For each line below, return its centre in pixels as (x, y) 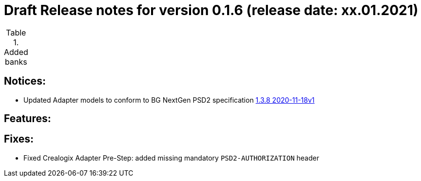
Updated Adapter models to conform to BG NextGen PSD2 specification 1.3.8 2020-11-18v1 (169, 100)
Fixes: (19, 139)
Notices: (25, 81)
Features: (28, 119)
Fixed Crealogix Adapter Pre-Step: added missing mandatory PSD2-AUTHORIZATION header (171, 158)
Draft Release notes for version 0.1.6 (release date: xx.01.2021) (211, 10)
